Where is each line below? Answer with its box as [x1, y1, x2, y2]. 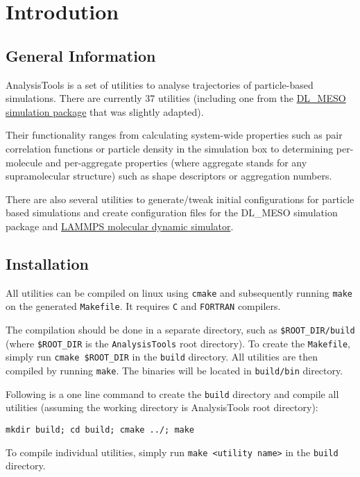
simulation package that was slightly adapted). [6, 104, 204, 119]
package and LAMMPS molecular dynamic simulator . [6, 218, 234, 233]
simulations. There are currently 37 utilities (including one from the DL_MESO [6, 91, 346, 105]
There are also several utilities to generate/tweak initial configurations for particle [6, 191, 354, 206]
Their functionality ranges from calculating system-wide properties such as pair [6, 128, 343, 142]
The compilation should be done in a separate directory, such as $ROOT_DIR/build [6, 322, 355, 337]
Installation [6, 252, 89, 274]
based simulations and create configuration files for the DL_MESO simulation [6, 205, 338, 220]
